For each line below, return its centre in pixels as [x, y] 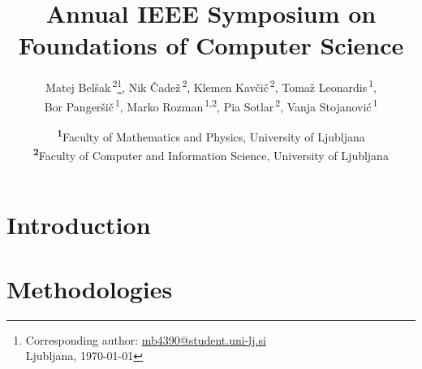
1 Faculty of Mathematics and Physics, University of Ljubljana [211, 135]
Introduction [79, 225]
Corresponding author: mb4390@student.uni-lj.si [146, 339]
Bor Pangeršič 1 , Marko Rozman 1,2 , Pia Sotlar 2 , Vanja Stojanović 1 [211, 105]
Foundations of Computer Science [211, 45]
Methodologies [90, 288]
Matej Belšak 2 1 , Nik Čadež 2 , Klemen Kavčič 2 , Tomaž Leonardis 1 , [211, 86]
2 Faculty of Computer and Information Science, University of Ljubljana [211, 154]
